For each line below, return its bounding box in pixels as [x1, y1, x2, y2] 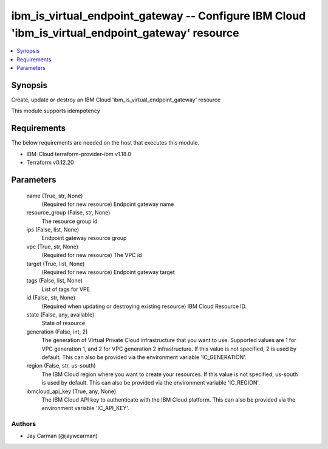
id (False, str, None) [26, 294, 76, 301]
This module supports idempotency [11, 107, 100, 115]
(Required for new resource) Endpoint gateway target [41, 269, 176, 276]
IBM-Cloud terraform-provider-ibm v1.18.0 [26, 150, 132, 157]
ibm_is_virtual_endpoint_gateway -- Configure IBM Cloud [11, 9, 306, 22]
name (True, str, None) [26, 192, 83, 199]
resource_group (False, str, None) [26, 209, 111, 216]
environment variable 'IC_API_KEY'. [41, 405, 130, 412]
